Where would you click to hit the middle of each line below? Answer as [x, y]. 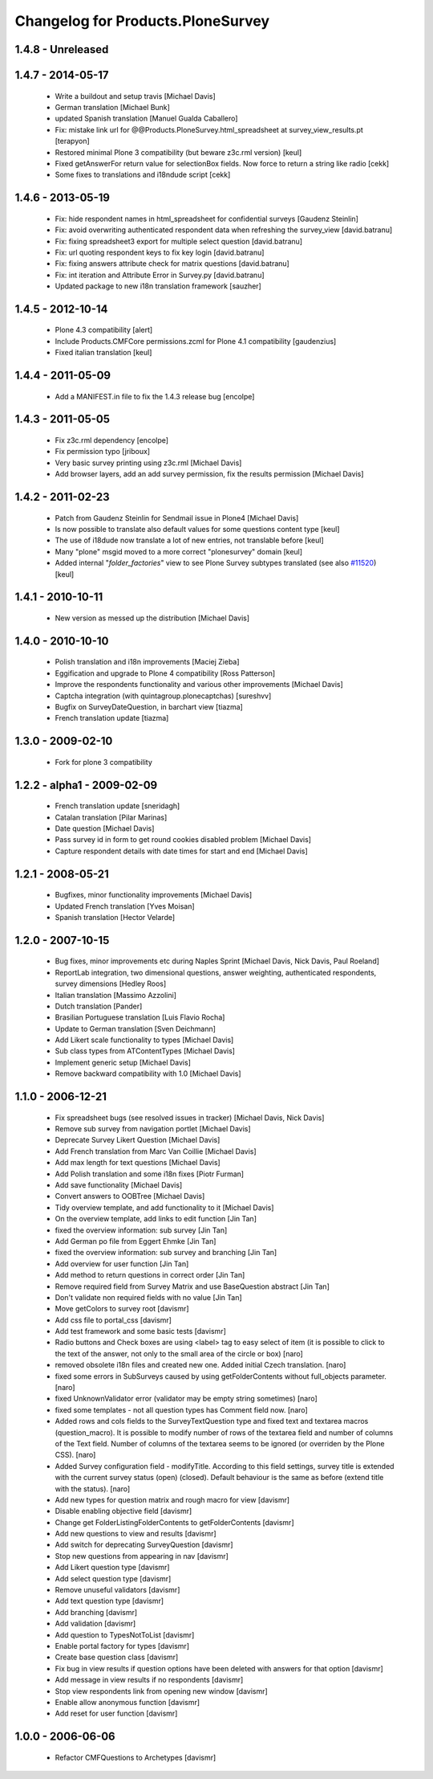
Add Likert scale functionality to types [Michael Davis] [144, 1040]
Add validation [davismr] [95, 1624]
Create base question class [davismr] [117, 1657]
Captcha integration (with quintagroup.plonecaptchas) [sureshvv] [163, 696]
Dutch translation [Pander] [99, 1006]
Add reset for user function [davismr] [116, 1714]
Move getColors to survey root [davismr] [122, 1309]
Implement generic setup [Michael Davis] [123, 1062]
